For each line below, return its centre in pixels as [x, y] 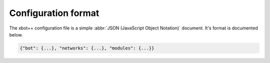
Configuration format [54, 13]
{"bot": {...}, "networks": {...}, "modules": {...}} [87, 48]
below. [16, 34]
